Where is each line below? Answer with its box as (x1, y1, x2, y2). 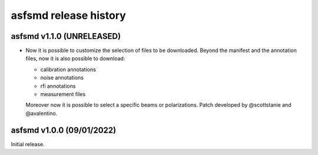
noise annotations (40, 74, 84, 81)
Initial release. (11, 140, 45, 147)
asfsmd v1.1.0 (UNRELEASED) (11, 31, 121, 41)
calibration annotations (40, 65, 97, 73)
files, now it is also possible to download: (25, 55, 125, 62)
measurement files (40, 91, 86, 98)
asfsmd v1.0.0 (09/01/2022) (11, 125, 117, 135)
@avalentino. (25, 110, 58, 117)
